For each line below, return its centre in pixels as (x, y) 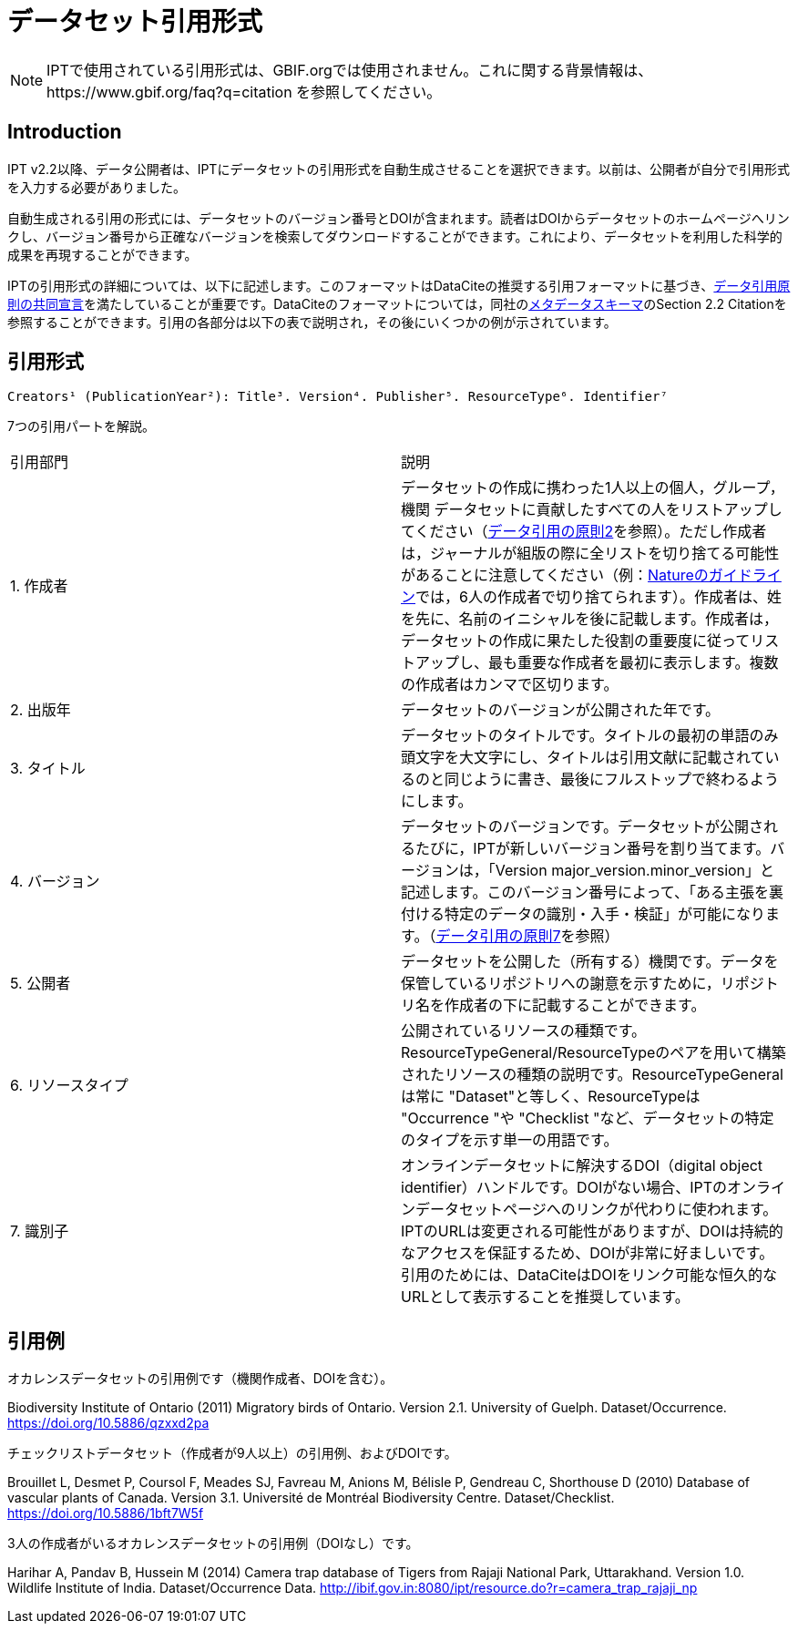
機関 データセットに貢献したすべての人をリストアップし (592, 510)
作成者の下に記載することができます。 (575, 1005)
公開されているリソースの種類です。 (524, 1031)
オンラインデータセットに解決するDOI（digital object (582, 1166)
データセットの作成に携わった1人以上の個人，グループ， (593, 488)
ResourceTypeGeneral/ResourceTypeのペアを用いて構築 (593, 1053)
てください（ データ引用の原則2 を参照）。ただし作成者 (584, 532)
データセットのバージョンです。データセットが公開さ (583, 827)
